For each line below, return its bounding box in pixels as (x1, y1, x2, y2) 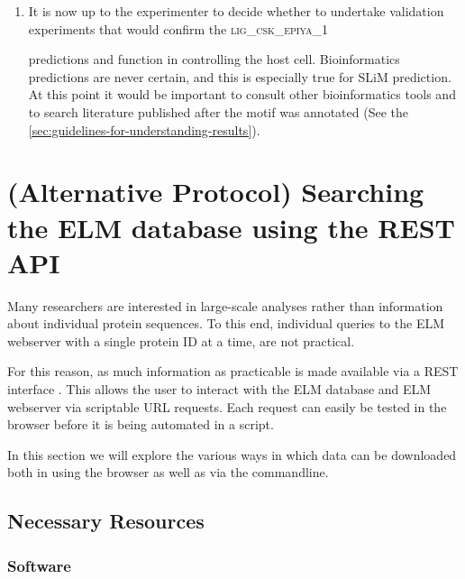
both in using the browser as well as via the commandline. (7, 463, 329, 482)
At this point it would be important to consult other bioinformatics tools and (28, 85, 456, 104)
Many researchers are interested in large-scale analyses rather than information (7, 296, 443, 315)
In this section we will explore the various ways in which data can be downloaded (7, 445, 457, 464)
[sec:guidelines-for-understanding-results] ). (28, 120, 260, 139)
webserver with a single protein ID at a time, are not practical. (7, 331, 355, 350)
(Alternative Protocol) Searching (7, 173, 424, 210)
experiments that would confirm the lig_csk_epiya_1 (28, 19, 329, 38)
